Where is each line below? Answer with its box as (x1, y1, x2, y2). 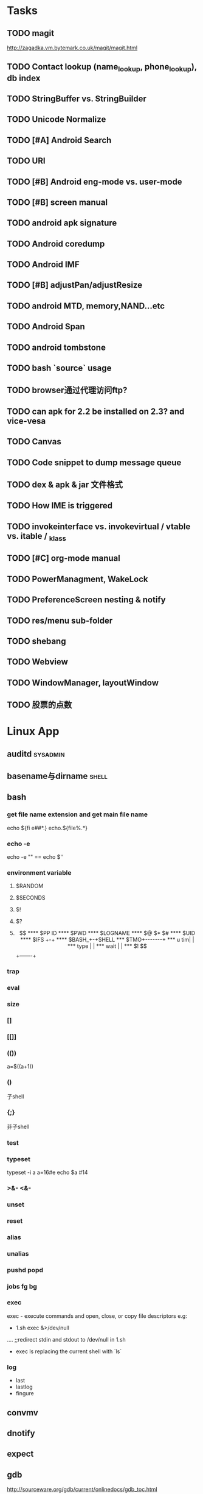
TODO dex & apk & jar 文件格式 (7, 480, 123, 489)
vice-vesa (7, 416, 46, 426)
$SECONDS (15, 894, 46, 902)
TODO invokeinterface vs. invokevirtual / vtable (7, 521, 191, 532)
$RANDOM (15, 882, 44, 890)
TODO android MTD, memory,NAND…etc (7, 301, 165, 311)
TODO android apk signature (7, 218, 117, 229)
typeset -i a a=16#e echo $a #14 (7, 1169, 88, 1176)
